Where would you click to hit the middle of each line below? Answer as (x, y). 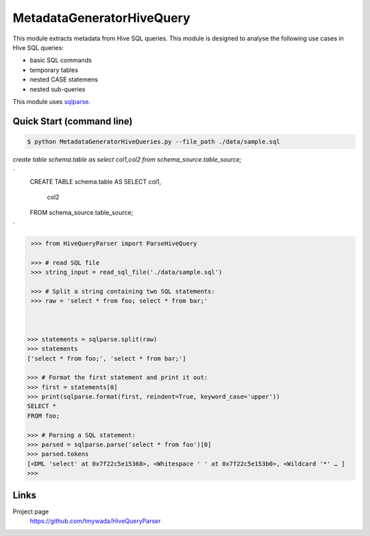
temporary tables (54, 70)
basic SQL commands (61, 60)
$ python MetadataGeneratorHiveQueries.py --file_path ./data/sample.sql (153, 141)
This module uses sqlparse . (51, 101)
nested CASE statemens (64, 79)
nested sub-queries (58, 89)
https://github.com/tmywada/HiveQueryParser (95, 521)
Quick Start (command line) (73, 121)
